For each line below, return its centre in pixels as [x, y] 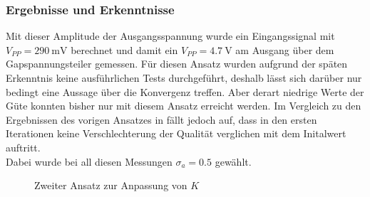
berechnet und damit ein [124, 49]
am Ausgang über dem [285, 49]
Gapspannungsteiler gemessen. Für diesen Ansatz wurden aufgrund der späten [177, 64]
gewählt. [233, 161]
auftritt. [23, 147]
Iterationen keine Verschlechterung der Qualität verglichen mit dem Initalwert [176, 133]
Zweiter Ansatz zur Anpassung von [111, 185]
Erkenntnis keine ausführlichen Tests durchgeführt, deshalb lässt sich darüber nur [184, 78]
